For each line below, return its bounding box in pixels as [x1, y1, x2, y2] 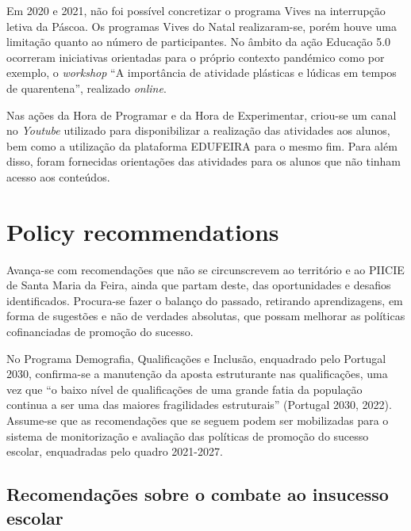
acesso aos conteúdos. [6, 168, 110, 185]
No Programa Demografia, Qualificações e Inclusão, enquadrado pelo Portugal [6, 350, 386, 366]
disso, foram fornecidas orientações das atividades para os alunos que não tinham [6, 153, 401, 170]
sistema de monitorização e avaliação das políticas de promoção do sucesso [6, 427, 369, 444]
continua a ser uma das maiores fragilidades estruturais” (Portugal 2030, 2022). [6, 396, 392, 413]
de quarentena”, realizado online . [6, 79, 167, 96]
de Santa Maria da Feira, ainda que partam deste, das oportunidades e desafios [6, 277, 391, 293]
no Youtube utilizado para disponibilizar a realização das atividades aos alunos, [6, 122, 390, 139]
